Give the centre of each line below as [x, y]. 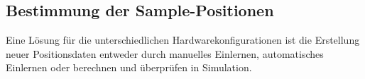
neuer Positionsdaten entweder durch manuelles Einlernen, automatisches [165, 53]
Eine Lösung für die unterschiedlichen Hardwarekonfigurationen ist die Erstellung [183, 40]
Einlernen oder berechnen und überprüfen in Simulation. [129, 67]
